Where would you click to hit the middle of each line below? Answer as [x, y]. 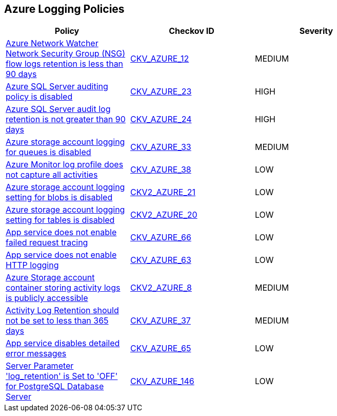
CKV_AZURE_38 [161, 170]
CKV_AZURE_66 [161, 238]
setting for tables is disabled [60, 220]
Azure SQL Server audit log [58, 109]
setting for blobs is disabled [59, 197]
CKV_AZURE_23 [161, 92]
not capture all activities [52, 175]
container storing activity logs [63, 288]
